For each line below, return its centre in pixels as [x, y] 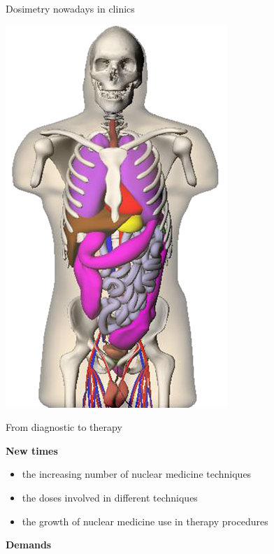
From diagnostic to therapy [64, 427]
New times [32, 450]
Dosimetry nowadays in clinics [70, 8]
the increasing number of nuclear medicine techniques [137, 474]
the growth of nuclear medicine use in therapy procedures [145, 521]
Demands [29, 545]
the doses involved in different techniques [110, 497]
